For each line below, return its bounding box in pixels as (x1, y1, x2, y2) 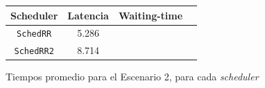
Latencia (67, 8, 109, 22)
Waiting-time (118, 8, 183, 22)
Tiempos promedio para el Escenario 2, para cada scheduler (6, 69, 259, 84)
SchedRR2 (14, 46, 54, 57)
